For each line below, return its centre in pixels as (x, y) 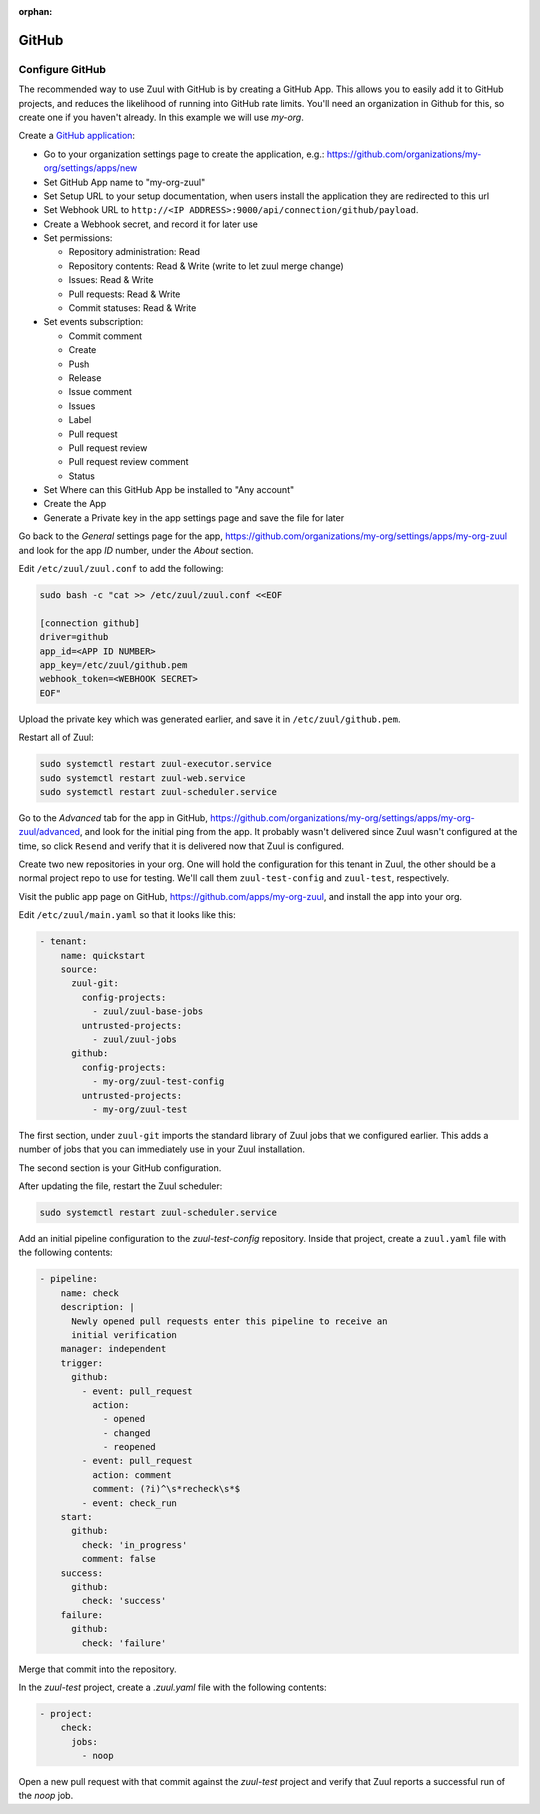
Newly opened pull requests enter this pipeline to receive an (229, 1321)
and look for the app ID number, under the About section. (136, 550)
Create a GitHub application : (76, 136)
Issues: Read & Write (111, 280)
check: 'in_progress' (134, 1544)
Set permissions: (78, 238)
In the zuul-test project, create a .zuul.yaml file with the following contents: (172, 1687)
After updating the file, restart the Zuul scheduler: (120, 1186)
